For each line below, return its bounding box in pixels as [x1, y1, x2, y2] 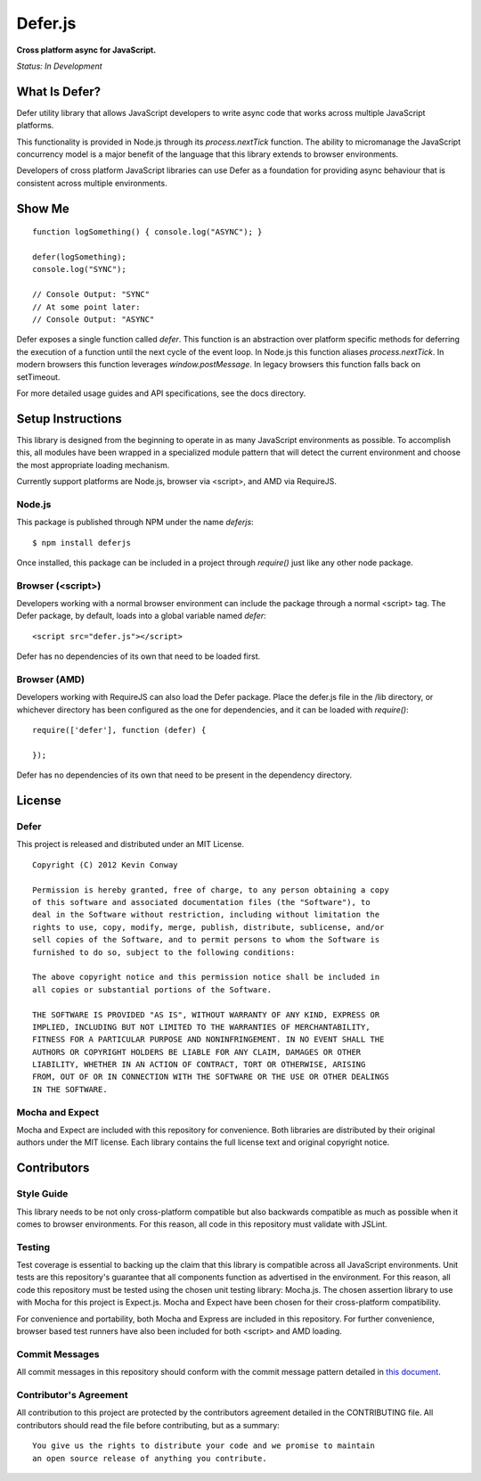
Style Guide [16, 1188, 69, 1200]
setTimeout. [16, 371, 61, 383]
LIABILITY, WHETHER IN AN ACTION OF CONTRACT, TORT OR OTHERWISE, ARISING [32, 1059, 366, 1070]
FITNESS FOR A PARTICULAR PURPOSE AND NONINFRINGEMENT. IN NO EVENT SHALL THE [32, 1034, 385, 1045]
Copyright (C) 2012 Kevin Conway [32, 860, 178, 869]
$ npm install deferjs [32, 538, 132, 547]
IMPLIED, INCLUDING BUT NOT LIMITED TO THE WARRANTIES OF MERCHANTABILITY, [32, 1022, 371, 1032]
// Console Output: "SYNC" [32, 290, 151, 300]
